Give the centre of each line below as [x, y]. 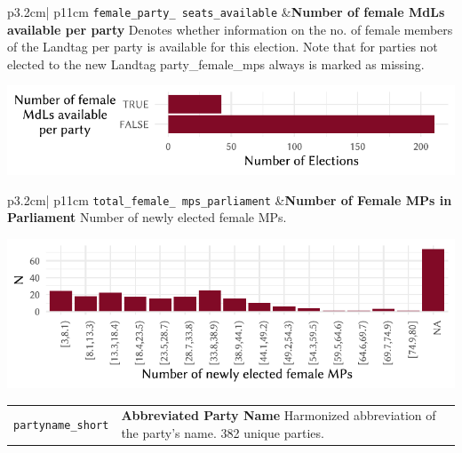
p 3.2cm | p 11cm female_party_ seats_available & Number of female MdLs [226, 12]
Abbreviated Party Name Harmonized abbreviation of [279, 415]
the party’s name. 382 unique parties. [223, 433]
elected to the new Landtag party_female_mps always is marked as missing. [216, 64]
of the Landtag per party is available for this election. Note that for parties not [223, 47]
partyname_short [61, 426]
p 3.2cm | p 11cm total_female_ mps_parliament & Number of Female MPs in [230, 199]
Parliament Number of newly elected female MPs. [147, 217]
